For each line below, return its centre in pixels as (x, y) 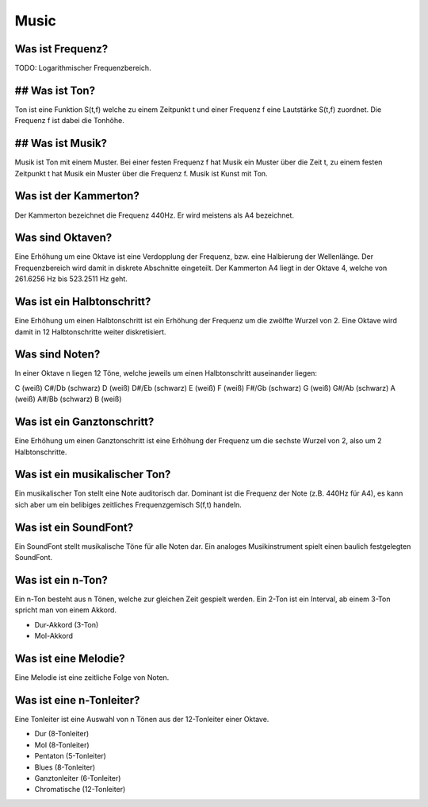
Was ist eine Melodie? (70, 659)
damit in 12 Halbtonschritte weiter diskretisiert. (90, 332)
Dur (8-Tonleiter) (62, 734)
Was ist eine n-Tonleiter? (77, 700)
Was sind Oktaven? (63, 238)
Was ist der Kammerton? (77, 196)
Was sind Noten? (57, 355)
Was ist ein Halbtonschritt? (83, 302)
